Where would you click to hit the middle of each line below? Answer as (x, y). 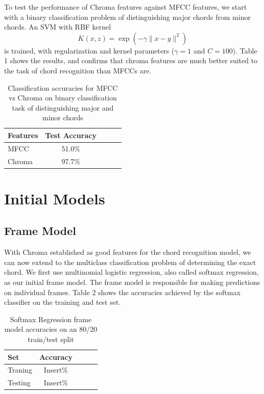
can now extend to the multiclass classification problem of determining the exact (130, 262)
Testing (19, 383)
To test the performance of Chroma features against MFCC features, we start (126, 7)
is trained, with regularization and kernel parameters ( (89, 50)
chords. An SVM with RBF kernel (58, 27)
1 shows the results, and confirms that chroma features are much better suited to (131, 60)
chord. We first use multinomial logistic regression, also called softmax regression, (131, 272)
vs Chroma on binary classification (63, 98)
